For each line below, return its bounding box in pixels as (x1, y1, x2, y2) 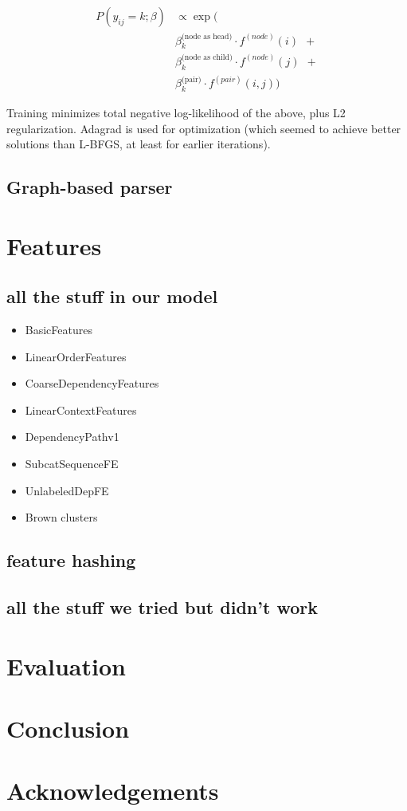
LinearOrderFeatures (25, 348, 127, 364)
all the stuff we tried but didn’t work (6, 595, 318, 620)
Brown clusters (25, 509, 98, 526)
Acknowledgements (6, 774, 219, 807)
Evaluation (6, 649, 126, 682)
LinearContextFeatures (25, 401, 137, 418)
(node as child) (182, 53, 233, 62)
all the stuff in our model (6, 284, 218, 309)
